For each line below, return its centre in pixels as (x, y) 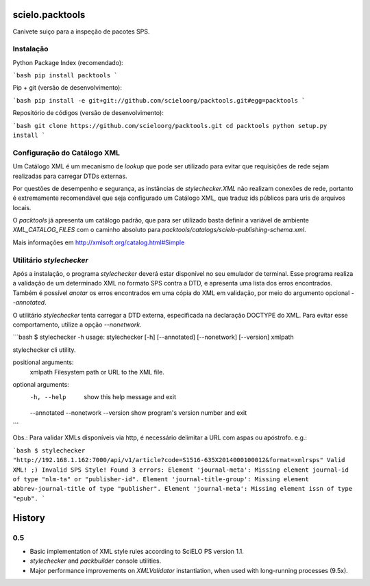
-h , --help (48, 397)
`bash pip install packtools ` (65, 76)
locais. (22, 207)
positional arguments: (43, 362)
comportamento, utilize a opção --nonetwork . (77, 324)
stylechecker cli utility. (44, 350)
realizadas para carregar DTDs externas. (70, 176)
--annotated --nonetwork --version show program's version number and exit (138, 412)
